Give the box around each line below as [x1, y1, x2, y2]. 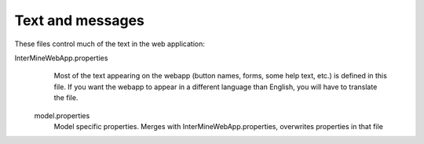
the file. [53, 93, 79, 103]
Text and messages [14, 12, 145, 29]
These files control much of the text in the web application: [14, 39, 206, 49]
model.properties [34, 110, 90, 121]
